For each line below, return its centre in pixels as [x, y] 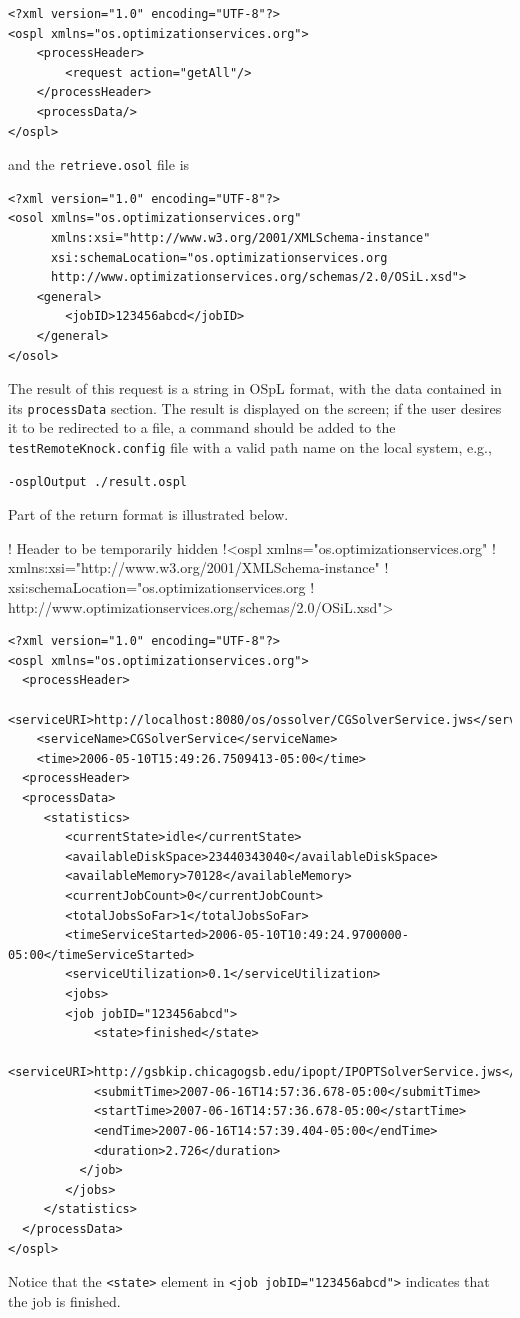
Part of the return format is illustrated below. [148, 514]
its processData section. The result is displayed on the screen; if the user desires [255, 407]
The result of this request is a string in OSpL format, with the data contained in [255, 388]
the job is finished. [64, 1300]
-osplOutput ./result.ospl [97, 481]
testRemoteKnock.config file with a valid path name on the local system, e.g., [250, 447]
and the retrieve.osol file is [99, 164]
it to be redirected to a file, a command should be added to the [202, 427]
